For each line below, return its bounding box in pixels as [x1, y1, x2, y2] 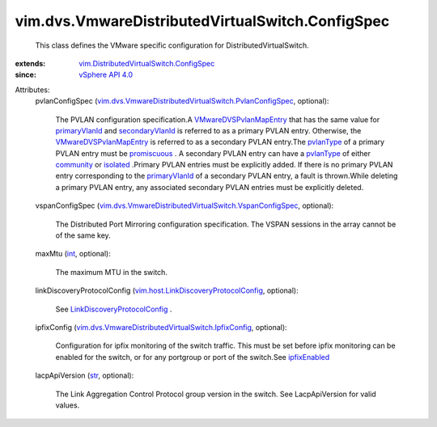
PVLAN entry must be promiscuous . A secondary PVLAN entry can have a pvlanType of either [55, 148, 371, 158]
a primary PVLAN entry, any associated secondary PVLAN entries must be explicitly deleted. [55, 182, 364, 192]
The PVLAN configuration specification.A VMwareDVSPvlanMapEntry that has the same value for [55, 114, 380, 125]
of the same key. [55, 230, 111, 240]
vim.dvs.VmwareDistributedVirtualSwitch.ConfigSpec [15, 12, 390, 30]
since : [15, 70, 36, 80]
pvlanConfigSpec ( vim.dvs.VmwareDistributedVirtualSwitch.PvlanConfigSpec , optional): [35, 96, 329, 106]
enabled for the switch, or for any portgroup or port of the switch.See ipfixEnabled [55, 352, 330, 361]
